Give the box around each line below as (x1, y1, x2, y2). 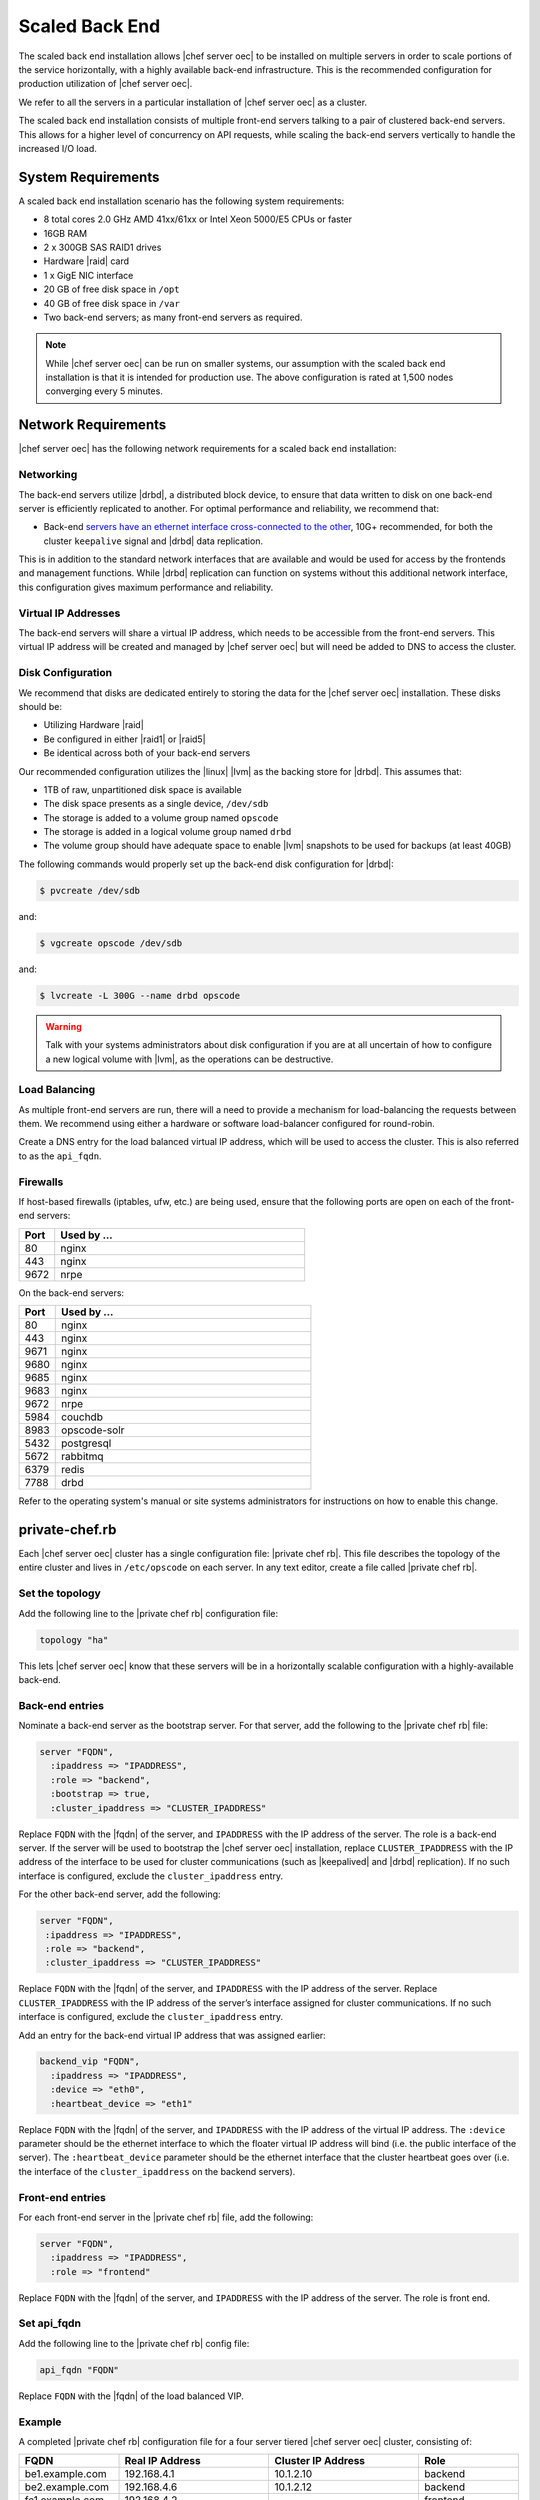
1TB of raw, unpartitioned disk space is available (43, 783, 242, 795)
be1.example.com (24, 2467, 107, 2481)
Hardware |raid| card (43, 255, 130, 267)
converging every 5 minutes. (45, 385, 164, 397)
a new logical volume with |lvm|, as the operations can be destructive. (45, 1053, 334, 1065)
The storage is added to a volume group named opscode (43, 811, 279, 824)
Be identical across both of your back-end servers (43, 747, 251, 759)
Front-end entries (18, 2190, 107, 2204)
